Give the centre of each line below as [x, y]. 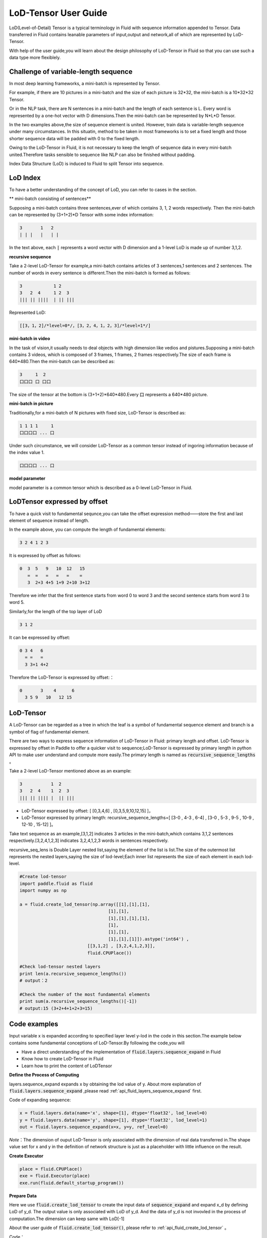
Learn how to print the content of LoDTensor [67, 1066]
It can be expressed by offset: [40, 637]
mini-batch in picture [31, 404]
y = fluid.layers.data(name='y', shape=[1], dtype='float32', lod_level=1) [113, 1120]
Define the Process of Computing [44, 1075]
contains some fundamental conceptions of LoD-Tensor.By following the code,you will [97, 1043]
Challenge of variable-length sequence [71, 72]
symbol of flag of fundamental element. [49, 732]
